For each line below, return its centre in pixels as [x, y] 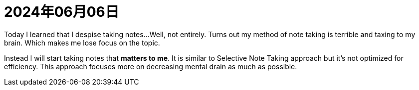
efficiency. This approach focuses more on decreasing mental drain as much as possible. [151, 66]
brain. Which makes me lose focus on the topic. [82, 43]
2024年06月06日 [62, 12]
